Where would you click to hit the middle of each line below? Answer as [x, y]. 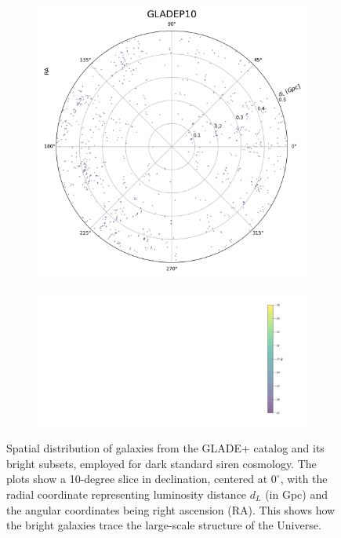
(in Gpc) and [296, 494]
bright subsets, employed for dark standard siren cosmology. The [161, 463]
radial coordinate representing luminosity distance [127, 494]
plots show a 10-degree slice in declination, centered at [137, 479]
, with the [304, 479]
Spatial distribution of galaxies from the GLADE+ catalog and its [165, 448]
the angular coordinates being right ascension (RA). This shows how [171, 509]
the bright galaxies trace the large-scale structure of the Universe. [164, 525]
